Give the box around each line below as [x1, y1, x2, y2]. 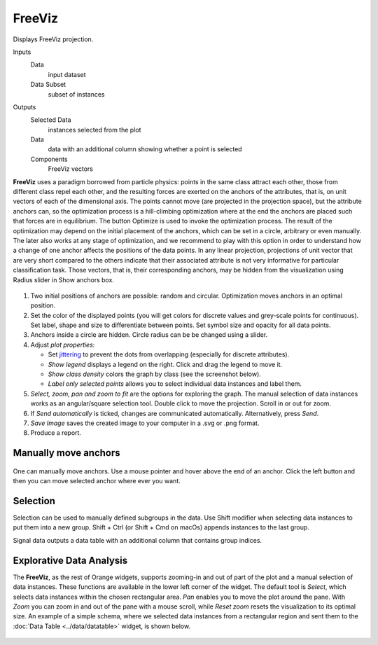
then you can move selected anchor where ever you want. [13, 477, 181, 485]
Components [30, 155, 68, 163]
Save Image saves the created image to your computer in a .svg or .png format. [30, 419, 260, 427]
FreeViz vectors [48, 165, 94, 173]
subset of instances [48, 90, 105, 98]
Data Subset [30, 81, 66, 89]
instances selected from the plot [48, 125, 141, 134]
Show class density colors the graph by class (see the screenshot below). [48, 370, 262, 378]
